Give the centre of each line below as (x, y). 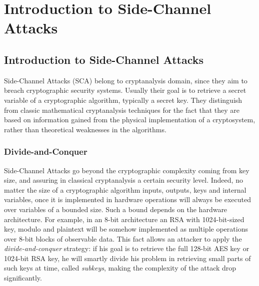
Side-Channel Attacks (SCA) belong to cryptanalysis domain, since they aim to (126, 80)
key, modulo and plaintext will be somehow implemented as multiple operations (126, 229)
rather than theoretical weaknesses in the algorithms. (85, 129)
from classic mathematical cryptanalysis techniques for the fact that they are (122, 110)
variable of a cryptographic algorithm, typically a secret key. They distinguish (123, 100)
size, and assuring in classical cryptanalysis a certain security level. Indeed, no (123, 180)
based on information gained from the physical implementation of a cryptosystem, (130, 120)
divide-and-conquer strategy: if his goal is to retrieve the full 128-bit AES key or (127, 248)
